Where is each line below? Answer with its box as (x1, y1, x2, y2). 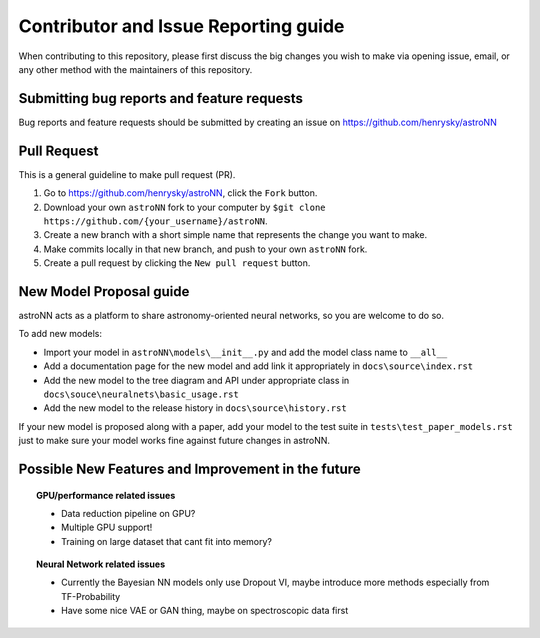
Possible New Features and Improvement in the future (18, 460, 361, 477)
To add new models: (18, 328, 102, 340)
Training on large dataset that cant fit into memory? (61, 535, 272, 547)
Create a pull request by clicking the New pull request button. (43, 257, 311, 269)
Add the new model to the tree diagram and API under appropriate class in (43, 374, 350, 386)
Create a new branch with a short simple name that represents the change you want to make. (43, 229, 428, 241)
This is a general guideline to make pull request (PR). (18, 168, 236, 180)
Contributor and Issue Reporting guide (18, 15, 345, 37)
